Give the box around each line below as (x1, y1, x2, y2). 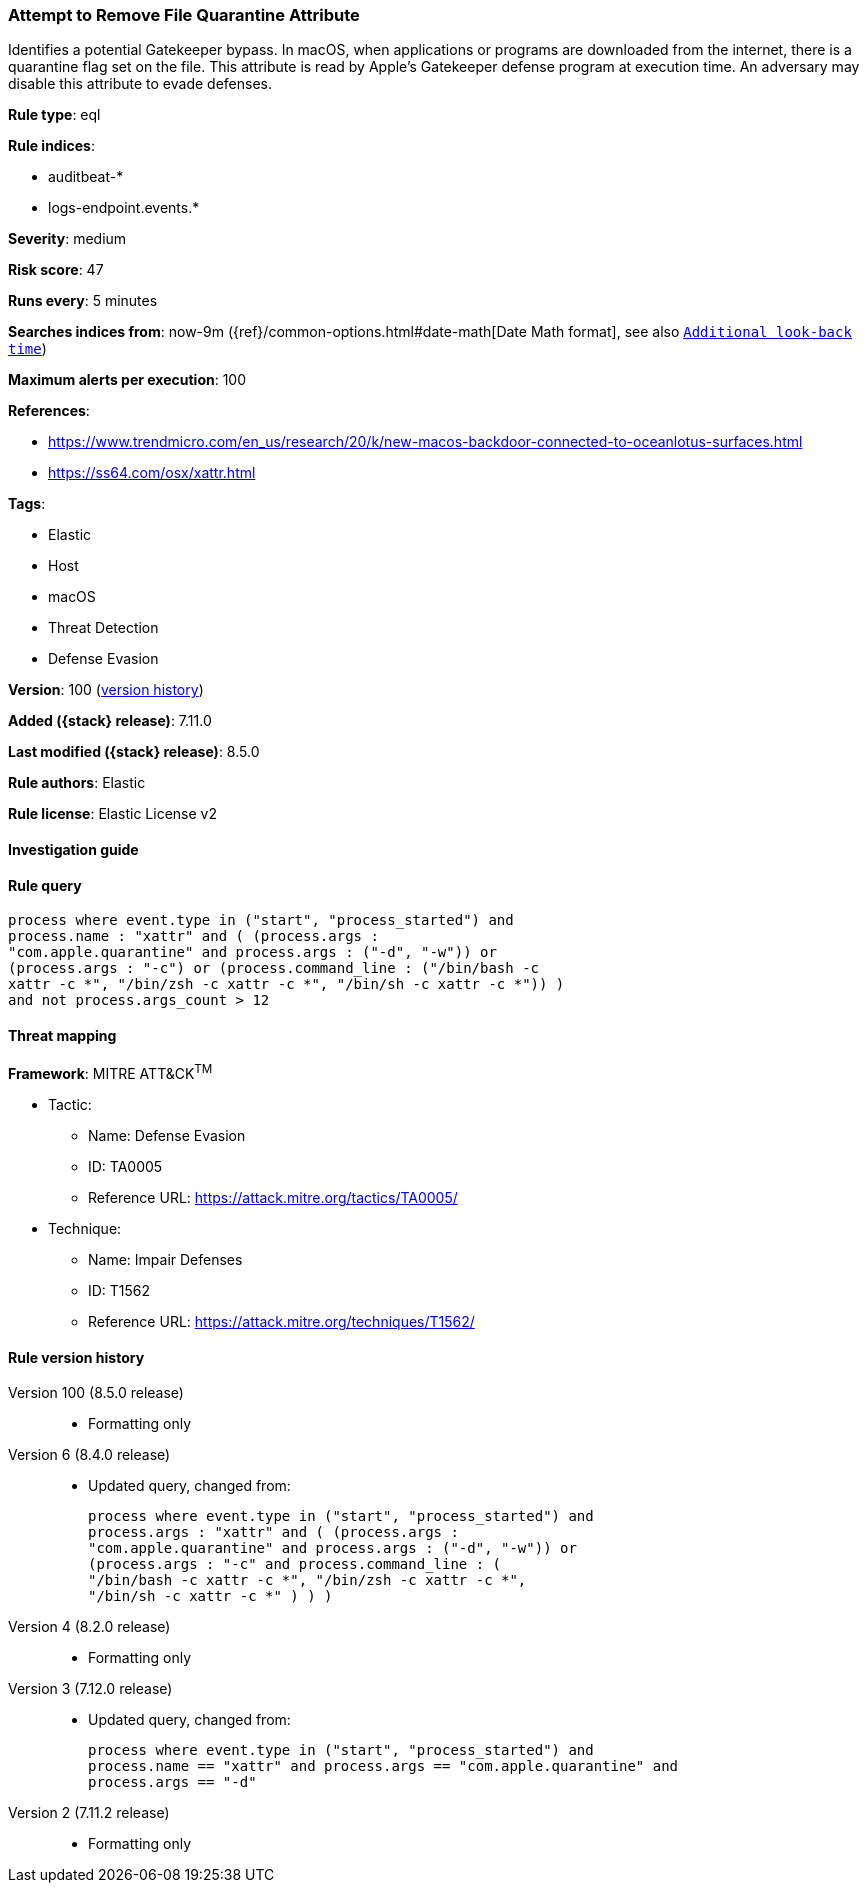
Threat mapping (8, 1026, 117, 1044)
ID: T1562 (88, 1282, 151, 1300)
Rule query (8, 876, 82, 894)
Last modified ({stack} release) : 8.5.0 (8, 743, 260, 761)
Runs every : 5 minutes (8, 292, 158, 310)
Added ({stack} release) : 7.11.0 (8, 712, 212, 730)
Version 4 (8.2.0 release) (8, 1618, 171, 1636)
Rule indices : (8, 137, 95, 155)
